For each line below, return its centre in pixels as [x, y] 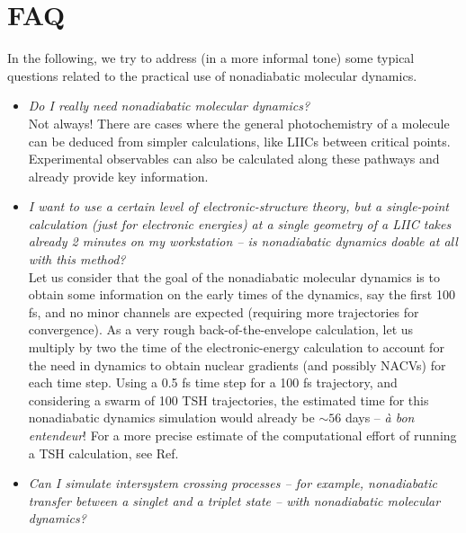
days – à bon [380, 418]
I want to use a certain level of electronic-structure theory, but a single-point [239, 206]
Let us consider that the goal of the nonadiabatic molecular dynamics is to [234, 276]
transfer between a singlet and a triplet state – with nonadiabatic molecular [234, 500]
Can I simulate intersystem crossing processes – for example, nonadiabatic [233, 483]
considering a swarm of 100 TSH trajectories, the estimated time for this [229, 400]
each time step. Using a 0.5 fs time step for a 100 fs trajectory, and [213, 382]
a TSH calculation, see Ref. [103, 453]
